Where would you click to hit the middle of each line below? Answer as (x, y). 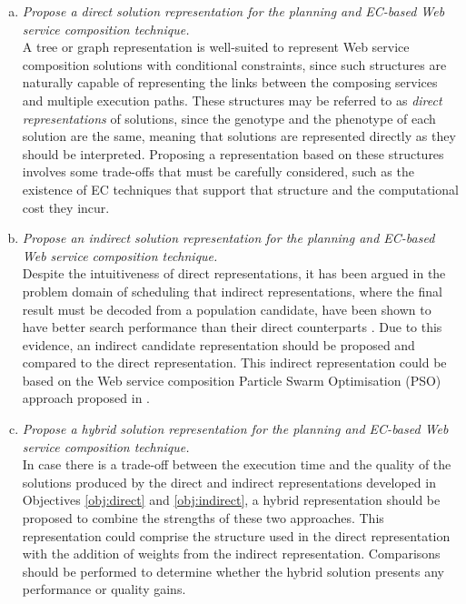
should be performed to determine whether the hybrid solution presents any (233, 571)
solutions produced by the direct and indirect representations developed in (229, 482)
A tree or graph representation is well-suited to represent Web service (216, 47)
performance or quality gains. (104, 589)
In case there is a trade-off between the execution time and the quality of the (237, 464)
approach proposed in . (86, 398)
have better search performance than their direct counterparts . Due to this (232, 327)
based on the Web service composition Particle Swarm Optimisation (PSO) (232, 380)
